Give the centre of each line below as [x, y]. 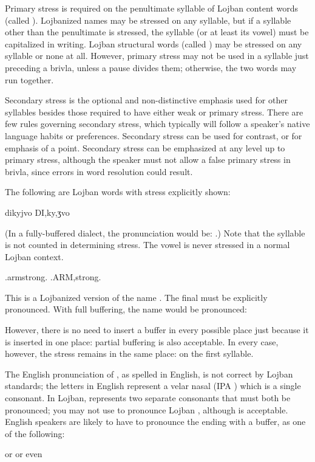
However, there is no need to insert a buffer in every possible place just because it [157, 330]
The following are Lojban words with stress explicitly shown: [118, 192]
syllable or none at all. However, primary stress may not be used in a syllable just [157, 56]
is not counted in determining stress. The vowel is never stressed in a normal [147, 245]
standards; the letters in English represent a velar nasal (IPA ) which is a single [153, 386]
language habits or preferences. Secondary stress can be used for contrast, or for [154, 135]
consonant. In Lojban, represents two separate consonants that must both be [148, 398]
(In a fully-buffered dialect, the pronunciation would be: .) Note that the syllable [155, 233]
